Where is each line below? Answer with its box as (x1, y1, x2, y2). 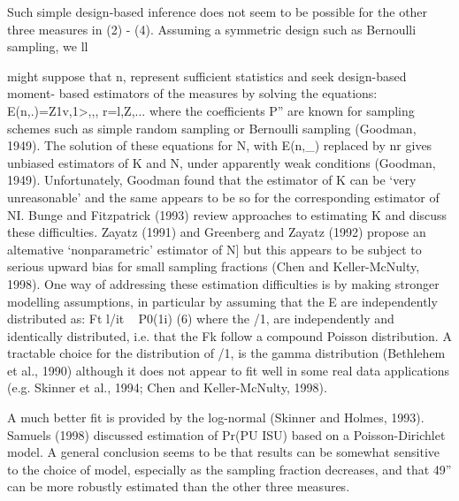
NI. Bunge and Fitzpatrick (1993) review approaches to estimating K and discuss (7, 205, 448, 224)
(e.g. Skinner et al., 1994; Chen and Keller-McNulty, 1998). (7, 378, 327, 397)
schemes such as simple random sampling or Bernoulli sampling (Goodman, (7, 118, 417, 137)
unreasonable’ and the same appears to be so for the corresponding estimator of (7, 187, 440, 206)
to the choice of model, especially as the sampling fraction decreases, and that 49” (7, 459, 452, 478)
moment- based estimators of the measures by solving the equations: (7, 84, 378, 102)
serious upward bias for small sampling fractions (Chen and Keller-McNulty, (7, 257, 420, 276)
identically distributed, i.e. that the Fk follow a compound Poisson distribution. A (7, 326, 452, 345)
